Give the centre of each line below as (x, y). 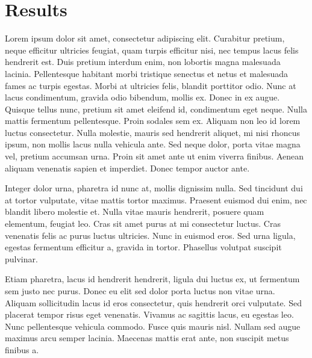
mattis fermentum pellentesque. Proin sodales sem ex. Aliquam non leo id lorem (153, 121)
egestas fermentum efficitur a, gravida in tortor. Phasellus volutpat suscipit (143, 247)
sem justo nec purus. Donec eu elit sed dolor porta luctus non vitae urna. (140, 291)
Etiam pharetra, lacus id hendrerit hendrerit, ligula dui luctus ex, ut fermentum (152, 279)
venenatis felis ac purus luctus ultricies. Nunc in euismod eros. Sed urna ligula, (150, 235)
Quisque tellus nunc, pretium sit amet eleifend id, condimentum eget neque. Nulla (156, 109)
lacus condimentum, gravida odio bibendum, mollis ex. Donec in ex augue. (142, 97)
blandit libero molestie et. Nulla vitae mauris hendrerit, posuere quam (135, 211)
